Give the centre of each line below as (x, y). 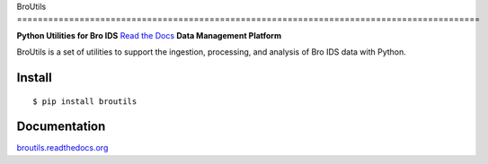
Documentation (61, 127)
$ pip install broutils (85, 101)
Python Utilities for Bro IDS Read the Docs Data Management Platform (149, 35)
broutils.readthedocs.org (62, 148)
